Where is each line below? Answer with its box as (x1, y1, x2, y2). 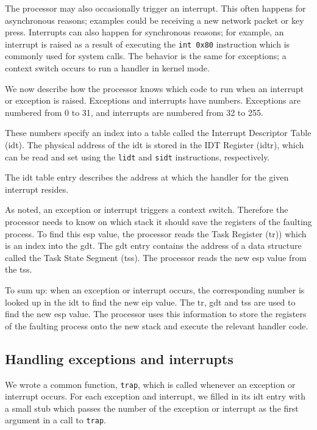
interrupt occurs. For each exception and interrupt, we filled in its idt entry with (5, 390, 306, 403)
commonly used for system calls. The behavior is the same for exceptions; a (5, 49, 287, 62)
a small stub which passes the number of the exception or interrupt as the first (5, 401, 299, 414)
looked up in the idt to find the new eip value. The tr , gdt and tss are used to (5, 295, 296, 308)
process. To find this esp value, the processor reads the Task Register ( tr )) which (5, 227, 307, 240)
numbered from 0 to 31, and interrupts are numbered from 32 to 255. (5, 106, 263, 118)
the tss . (5, 263, 32, 276)
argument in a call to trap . (5, 414, 106, 426)
